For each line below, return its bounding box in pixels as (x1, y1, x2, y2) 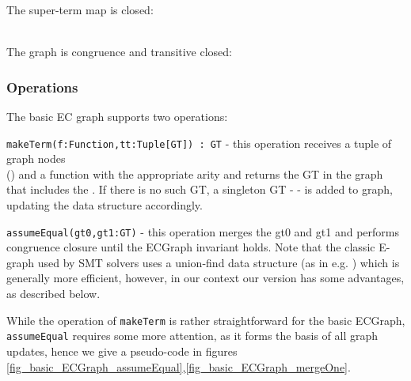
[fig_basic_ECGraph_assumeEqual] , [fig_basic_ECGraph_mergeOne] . (6, 358, 351, 375)
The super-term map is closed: (6, 2, 154, 17)
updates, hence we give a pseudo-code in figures (6, 342, 238, 359)
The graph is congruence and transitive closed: (6, 43, 233, 60)
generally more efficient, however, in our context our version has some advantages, (6, 270, 405, 286)
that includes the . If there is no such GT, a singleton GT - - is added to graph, (6, 181, 393, 198)
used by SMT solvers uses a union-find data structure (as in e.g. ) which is (37, 254, 400, 270)
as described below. (6, 285, 101, 302)
